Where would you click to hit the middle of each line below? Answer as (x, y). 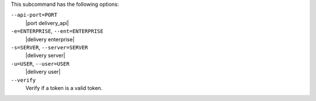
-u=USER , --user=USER (40, 63)
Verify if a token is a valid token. (64, 88)
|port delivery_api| (47, 23)
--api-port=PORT (34, 15)
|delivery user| (43, 72)
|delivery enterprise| (50, 39)
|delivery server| (45, 56)
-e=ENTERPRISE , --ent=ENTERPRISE (57, 31)
